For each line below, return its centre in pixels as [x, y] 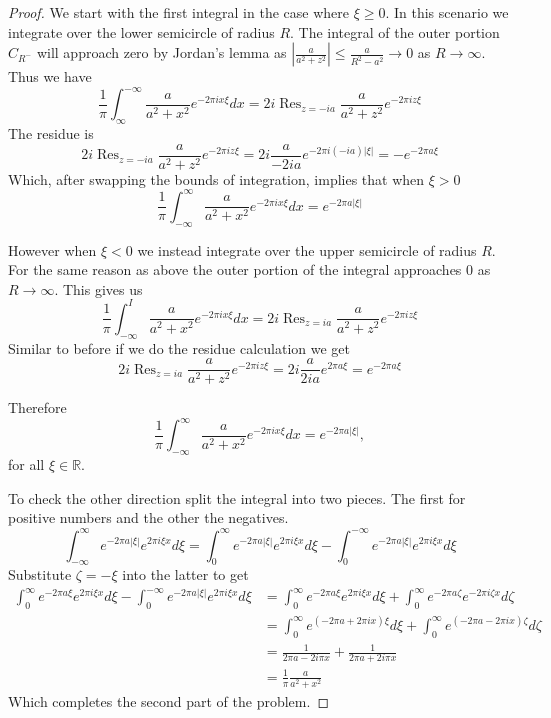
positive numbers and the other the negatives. [148, 517]
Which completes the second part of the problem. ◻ [169, 701]
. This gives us [98, 288]
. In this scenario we [447, 12]
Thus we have [50, 76]
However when [52, 249]
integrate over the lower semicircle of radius [141, 31]
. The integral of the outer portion [395, 31]
